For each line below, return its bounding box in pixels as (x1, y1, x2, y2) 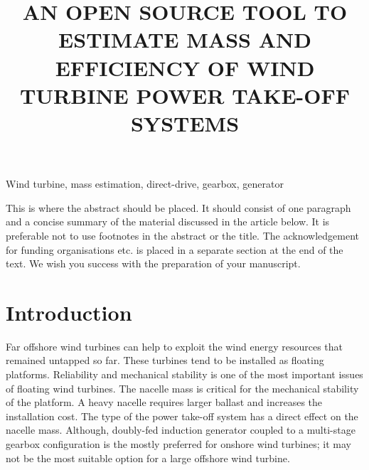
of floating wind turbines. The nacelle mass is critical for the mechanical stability (6, 380, 359, 395)
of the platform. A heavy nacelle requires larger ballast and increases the (6, 395, 323, 410)
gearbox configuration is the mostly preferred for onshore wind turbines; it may (6, 436, 351, 451)
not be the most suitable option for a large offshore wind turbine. (6, 450, 290, 465)
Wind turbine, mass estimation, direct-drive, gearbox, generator (6, 176, 284, 191)
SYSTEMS (130, 108, 240, 137)
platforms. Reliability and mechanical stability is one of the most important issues (6, 367, 363, 381)
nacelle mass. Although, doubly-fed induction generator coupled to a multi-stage (6, 422, 355, 437)
